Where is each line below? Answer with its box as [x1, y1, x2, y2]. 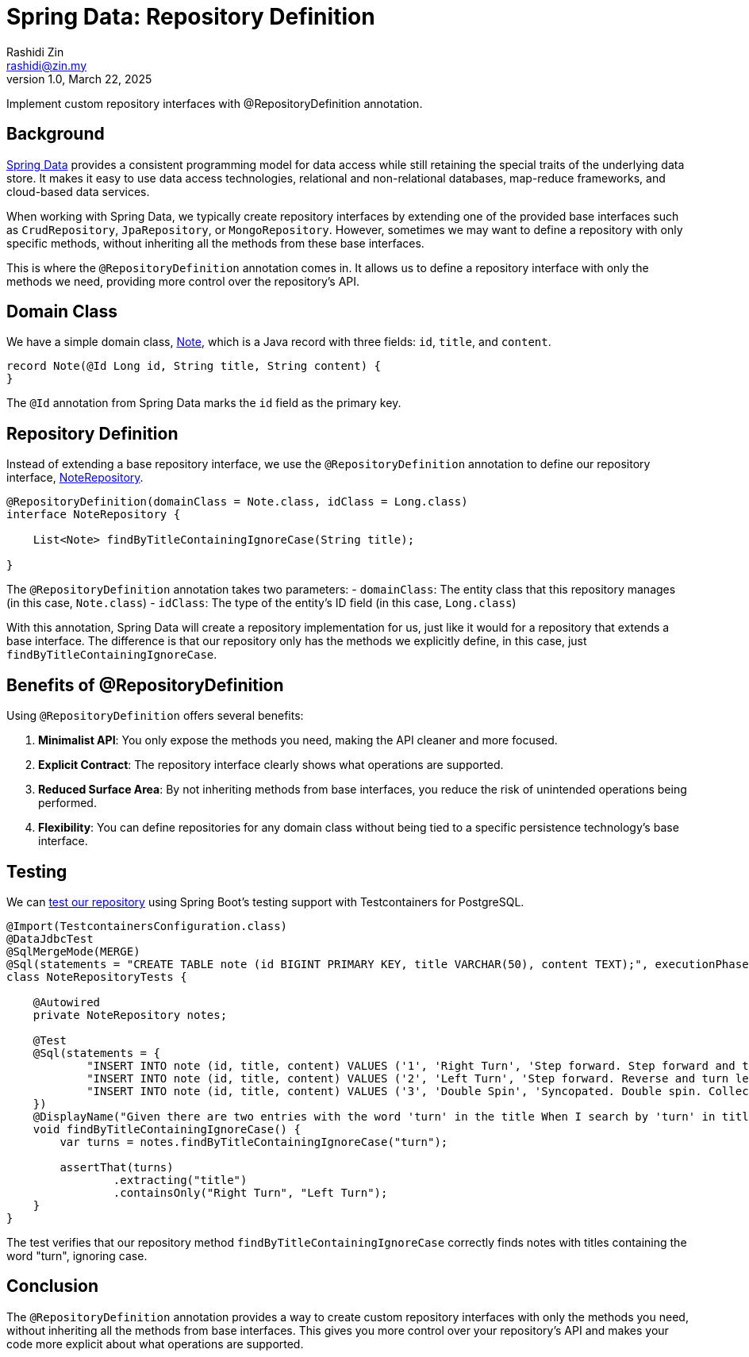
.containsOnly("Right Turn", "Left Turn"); [113, 1186, 388, 1199]
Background [6, 124, 105, 144]
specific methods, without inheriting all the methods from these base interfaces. [6, 236, 424, 250]
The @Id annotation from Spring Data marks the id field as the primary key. [6, 396, 401, 410]
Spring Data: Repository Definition [6, 3, 375, 30]
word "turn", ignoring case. [6, 1248, 148, 1263]
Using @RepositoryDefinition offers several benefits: [6, 709, 304, 723]
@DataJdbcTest [6, 932, 94, 945]
